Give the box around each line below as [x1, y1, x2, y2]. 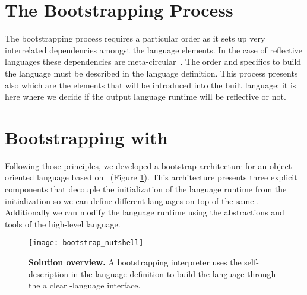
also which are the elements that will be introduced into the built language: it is [5, 78, 296, 91]
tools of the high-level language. [5, 217, 121, 230]
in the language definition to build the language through [71, 267, 276, 280]
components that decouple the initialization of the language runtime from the [5, 183, 287, 195]
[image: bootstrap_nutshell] [29, 239, 144, 248]
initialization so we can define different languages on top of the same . [5, 194, 259, 207]
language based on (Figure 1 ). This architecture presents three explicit [37, 171, 297, 183]
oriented [5, 171, 34, 183]
